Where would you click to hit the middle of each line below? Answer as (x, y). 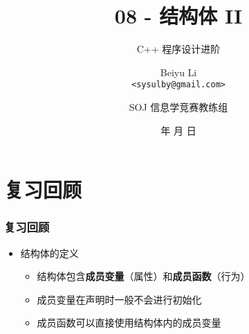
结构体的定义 (49, 253)
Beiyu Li (178, 72)
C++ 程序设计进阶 (178, 49)
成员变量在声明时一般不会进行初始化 (119, 299)
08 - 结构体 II (178, 16)
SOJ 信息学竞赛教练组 (178, 106)
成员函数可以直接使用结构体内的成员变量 (129, 323)
